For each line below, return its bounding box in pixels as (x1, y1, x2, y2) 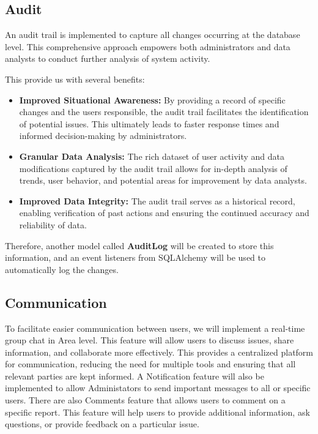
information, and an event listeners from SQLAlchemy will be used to (5, 251, 265, 264)
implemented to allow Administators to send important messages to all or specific (5, 381, 311, 394)
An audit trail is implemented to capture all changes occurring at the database (5, 28, 300, 41)
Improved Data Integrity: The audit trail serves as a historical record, (19, 194, 295, 207)
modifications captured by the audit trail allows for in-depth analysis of (19, 162, 287, 174)
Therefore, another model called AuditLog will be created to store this (5, 239, 274, 252)
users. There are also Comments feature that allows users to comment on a (5, 394, 286, 406)
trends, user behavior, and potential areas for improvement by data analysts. (19, 174, 307, 187)
